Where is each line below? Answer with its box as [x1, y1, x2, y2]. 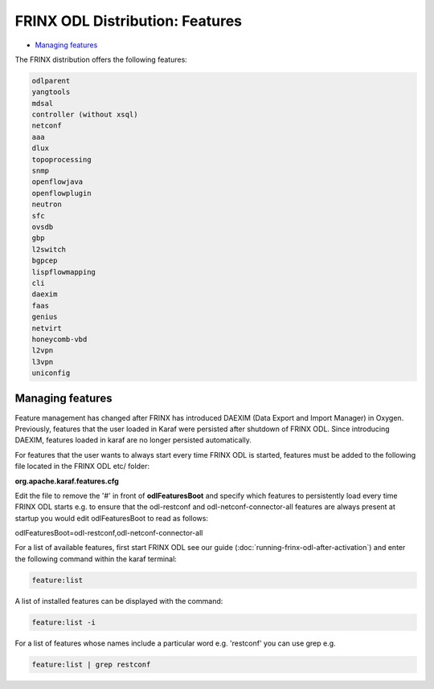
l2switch [31, 245, 67, 254]
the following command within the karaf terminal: [14, 554, 177, 564]
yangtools [31, 88, 71, 96]
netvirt [31, 324, 62, 332]
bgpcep [31, 256, 58, 265]
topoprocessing [31, 155, 92, 164]
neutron [31, 200, 62, 209]
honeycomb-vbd [31, 334, 88, 344]
